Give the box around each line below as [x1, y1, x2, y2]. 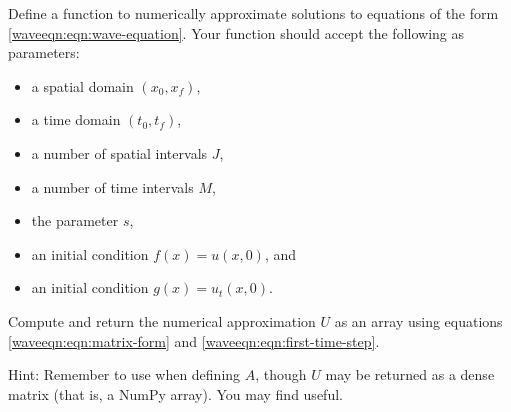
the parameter [31, 210, 119, 231]
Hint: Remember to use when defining [8, 364, 241, 385]
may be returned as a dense [325, 364, 495, 385]
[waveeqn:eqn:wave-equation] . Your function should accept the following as [8, 22, 464, 43]
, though [255, 364, 307, 385]
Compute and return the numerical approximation [8, 310, 316, 331]
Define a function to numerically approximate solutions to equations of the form [8, 3, 499, 23]
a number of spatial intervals [31, 142, 208, 163]
